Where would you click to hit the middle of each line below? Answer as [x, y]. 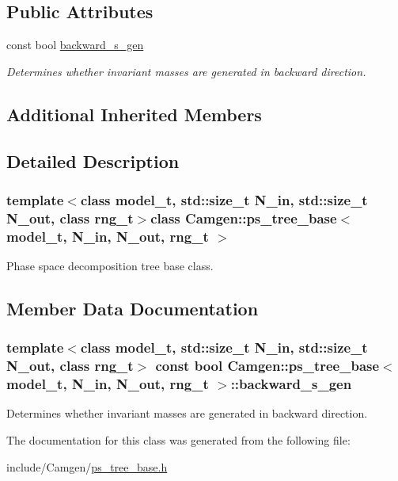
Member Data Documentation [133, 308]
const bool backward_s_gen [75, 45]
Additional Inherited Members [134, 114]
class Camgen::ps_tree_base [244, 218]
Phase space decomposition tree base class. [110, 266]
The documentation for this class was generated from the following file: [178, 440]
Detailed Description [93, 160]
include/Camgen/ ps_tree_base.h [87, 466]
